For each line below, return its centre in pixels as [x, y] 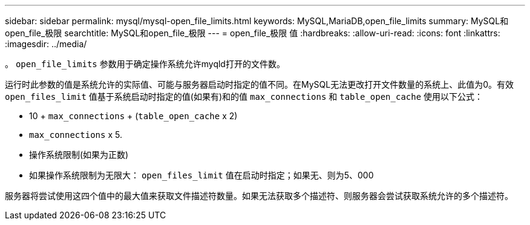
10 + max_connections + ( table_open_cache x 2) [133, 116]
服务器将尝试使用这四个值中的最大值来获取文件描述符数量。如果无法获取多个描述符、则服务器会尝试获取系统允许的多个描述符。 [259, 196]
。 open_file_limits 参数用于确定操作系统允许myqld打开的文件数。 [145, 64]
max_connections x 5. [76, 135]
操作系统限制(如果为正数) [79, 155]
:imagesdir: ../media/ [46, 44]
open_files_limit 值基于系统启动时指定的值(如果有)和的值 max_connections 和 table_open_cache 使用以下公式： [244, 96]
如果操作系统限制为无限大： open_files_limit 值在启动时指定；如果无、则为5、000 [201, 175]
